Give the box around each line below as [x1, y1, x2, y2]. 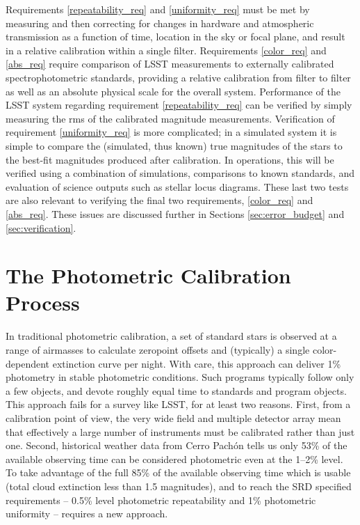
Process [6, 288, 80, 317]
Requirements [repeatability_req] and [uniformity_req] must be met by [6, 2, 310, 16]
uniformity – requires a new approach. [6, 506, 168, 521]
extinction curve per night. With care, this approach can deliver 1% [52, 356, 341, 370]
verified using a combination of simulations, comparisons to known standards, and [6, 166, 354, 180]
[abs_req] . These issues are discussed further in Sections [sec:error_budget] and [6, 206, 345, 221]
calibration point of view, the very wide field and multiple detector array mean [6, 410, 341, 425]
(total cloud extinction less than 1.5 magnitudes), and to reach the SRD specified [6, 478, 352, 493]
